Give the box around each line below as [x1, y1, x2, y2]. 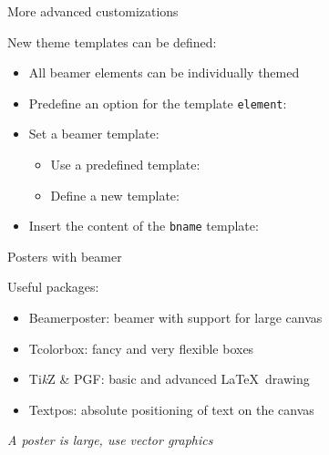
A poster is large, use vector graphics [7, 430, 213, 450]
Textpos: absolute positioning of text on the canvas [28, 399, 314, 419]
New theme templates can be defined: [7, 32, 217, 51]
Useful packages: [7, 277, 99, 296]
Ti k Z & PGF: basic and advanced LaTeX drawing [28, 369, 310, 388]
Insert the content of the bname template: [28, 216, 259, 235]
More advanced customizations [7, 2, 179, 20]
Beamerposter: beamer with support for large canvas [28, 308, 323, 327]
